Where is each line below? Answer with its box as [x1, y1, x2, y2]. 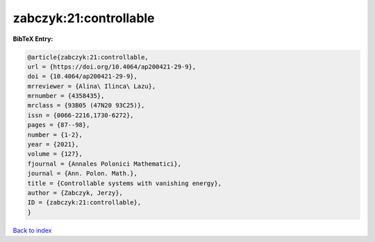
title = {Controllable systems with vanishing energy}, [27, 179, 222, 187]
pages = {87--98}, [27, 121, 90, 129]
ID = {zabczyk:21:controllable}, [27, 198, 142, 207]
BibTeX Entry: [12, 35, 53, 43]
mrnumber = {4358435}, [27, 92, 105, 100]
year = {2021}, [27, 141, 79, 148]
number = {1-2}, [27, 130, 83, 139]
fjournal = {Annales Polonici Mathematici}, [27, 159, 182, 168]
